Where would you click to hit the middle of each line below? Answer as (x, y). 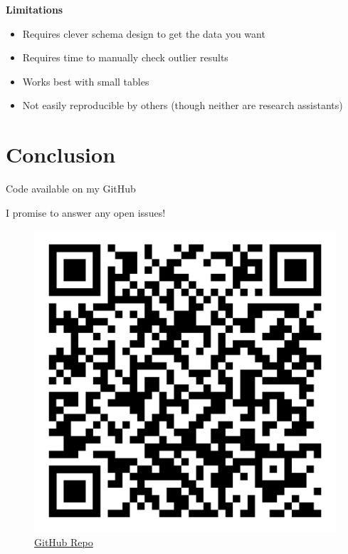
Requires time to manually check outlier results (125, 57)
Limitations (35, 9)
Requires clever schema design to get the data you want (144, 33)
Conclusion (61, 154)
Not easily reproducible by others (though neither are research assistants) (183, 105)
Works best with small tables (86, 81)
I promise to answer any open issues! (86, 212)
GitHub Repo (64, 542)
